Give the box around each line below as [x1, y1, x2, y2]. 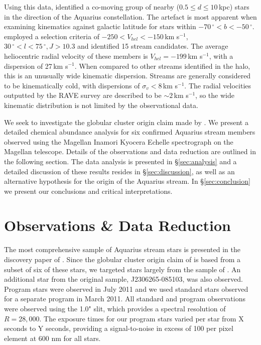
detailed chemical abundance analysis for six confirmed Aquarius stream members [4, 127, 255, 137]
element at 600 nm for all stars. [4, 332, 101, 343]
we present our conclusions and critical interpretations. [4, 185, 173, 196]
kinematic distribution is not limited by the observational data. [4, 99, 198, 110]
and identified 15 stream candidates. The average [77, 41, 228, 51]
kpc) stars [218, 2, 249, 12]
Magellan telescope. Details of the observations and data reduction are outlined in [4, 146, 256, 157]
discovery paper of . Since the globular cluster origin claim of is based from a [4, 254, 241, 264]
